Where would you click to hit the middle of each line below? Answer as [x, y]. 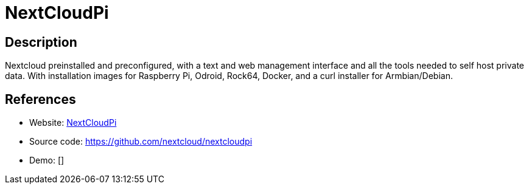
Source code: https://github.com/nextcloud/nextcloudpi [141, 142]
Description [41, 42]
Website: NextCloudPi [73, 123]
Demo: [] [47, 160]
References [40, 99]
